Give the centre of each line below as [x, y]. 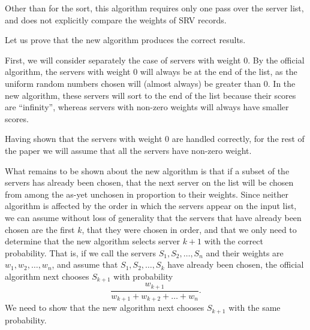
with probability [143, 276]
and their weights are [245, 252]
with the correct [234, 241]
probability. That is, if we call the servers [80, 252]
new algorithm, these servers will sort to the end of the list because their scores [151, 95]
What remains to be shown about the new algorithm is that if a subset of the [147, 170]
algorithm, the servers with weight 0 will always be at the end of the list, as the [151, 72]
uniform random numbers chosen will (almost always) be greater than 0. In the [150, 83]
